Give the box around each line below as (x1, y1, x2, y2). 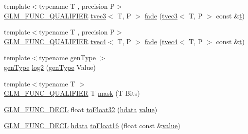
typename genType (39, 52, 96, 63)
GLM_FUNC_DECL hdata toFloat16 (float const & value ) (4, 120, 180, 131)
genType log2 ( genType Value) (4, 62, 96, 72)
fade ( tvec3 (144, 10, 177, 20)
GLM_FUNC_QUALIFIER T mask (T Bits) (4, 88, 140, 98)
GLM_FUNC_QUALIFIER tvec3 (4, 10, 106, 20)
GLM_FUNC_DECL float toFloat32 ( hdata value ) (4, 104, 158, 114)
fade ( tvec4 (144, 36, 177, 46)
